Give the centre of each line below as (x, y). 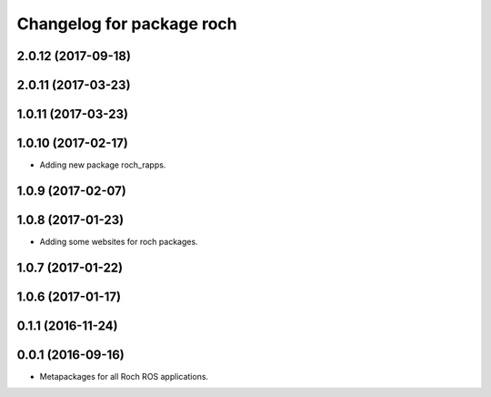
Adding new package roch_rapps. (103, 165)
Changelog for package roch (127, 24)
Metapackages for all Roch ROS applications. (124, 376)
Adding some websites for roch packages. (119, 242)
